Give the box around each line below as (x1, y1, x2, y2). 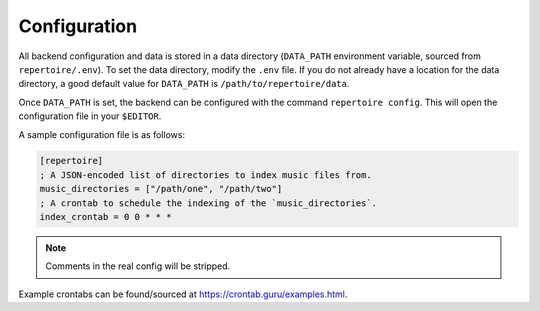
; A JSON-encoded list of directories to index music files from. (39, 169, 372, 180)
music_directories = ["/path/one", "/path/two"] (39, 183, 283, 195)
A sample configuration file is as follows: (18, 128, 185, 140)
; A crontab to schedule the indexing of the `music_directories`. (39, 197, 378, 209)
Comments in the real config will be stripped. (45, 260, 231, 272)
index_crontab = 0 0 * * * (39, 211, 172, 223)
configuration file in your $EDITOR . (18, 110, 162, 122)
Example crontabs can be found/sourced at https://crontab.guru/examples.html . (18, 288, 348, 300)
